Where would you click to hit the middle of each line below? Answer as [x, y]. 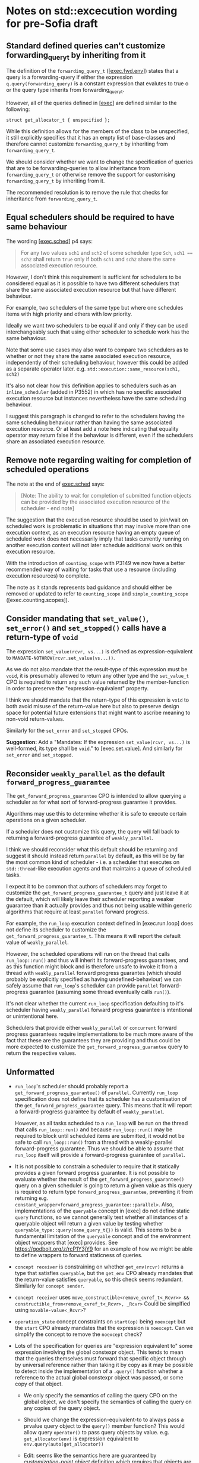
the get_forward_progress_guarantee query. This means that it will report [103, 1106]
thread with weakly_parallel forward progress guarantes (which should [94, 973]
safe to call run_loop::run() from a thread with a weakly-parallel [94, 1142]
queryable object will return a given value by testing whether [89, 1224]
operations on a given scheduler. [46, 820]
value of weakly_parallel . [38, 942]
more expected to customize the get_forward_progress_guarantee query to [97, 1047]
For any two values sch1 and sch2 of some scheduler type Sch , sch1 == [107, 252]
